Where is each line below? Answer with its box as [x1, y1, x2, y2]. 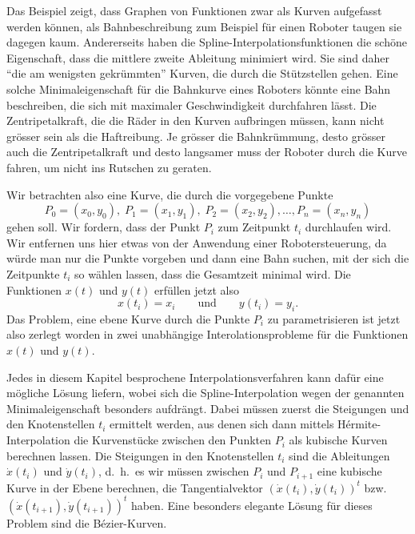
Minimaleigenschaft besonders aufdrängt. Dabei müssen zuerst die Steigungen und [6, 399, 409, 416]
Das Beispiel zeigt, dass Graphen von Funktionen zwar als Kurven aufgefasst [6, 2, 382, 18]
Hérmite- [337, 416, 381, 432]
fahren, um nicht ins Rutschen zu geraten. [6, 159, 212, 175]
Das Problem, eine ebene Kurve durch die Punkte [6, 310, 250, 327]
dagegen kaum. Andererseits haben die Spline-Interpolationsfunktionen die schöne [6, 34, 407, 50]
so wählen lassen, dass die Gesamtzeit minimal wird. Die [74, 265, 351, 282]
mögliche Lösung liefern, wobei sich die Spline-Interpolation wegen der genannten [6, 384, 405, 401]
